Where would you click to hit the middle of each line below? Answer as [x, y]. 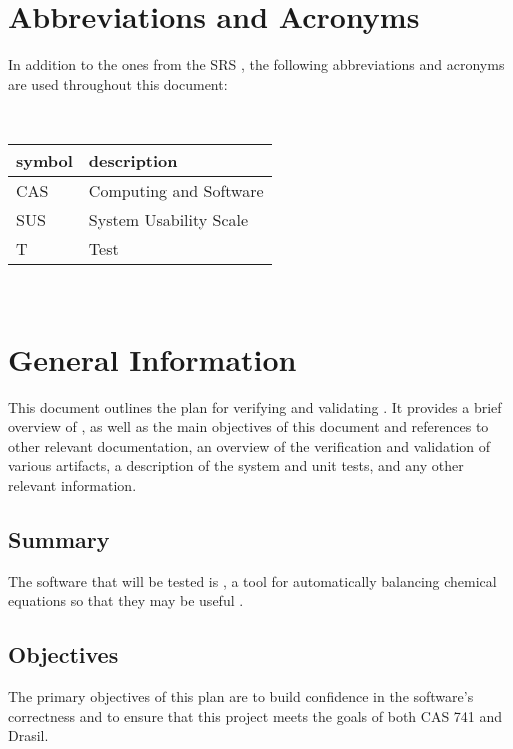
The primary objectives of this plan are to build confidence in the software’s [241, 696]
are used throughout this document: [118, 83]
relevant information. [72, 485]
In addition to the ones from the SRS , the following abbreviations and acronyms [256, 64]
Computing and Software [176, 190]
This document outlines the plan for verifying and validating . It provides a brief [255, 406]
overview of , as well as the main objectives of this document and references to [248, 426]
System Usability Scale [168, 219]
